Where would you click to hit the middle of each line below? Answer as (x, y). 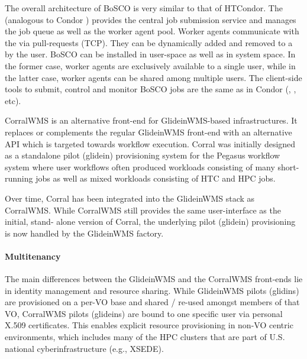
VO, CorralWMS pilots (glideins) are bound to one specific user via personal (144, 313)
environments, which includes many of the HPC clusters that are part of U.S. (145, 337)
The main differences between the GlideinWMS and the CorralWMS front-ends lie (154, 279)
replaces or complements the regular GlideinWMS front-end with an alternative (148, 132)
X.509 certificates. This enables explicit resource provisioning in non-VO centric (149, 325)
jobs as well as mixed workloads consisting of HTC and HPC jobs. (156, 178)
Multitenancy (33, 256)
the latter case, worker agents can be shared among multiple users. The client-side (153, 77)
